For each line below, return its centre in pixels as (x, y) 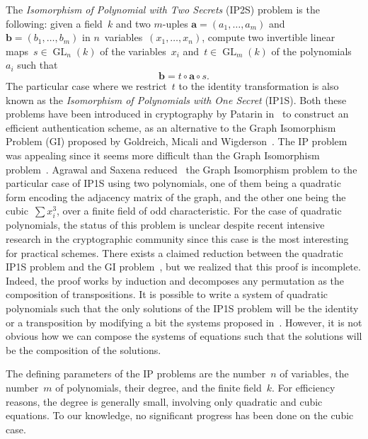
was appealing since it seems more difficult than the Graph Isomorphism (163, 155)
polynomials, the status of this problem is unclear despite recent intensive (165, 225)
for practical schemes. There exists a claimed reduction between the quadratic (174, 252)
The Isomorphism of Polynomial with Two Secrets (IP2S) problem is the (163, 9)
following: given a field (54, 23)
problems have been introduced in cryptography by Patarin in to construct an (177, 114)
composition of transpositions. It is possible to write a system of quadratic (167, 294)
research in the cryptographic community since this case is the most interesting (177, 239)
